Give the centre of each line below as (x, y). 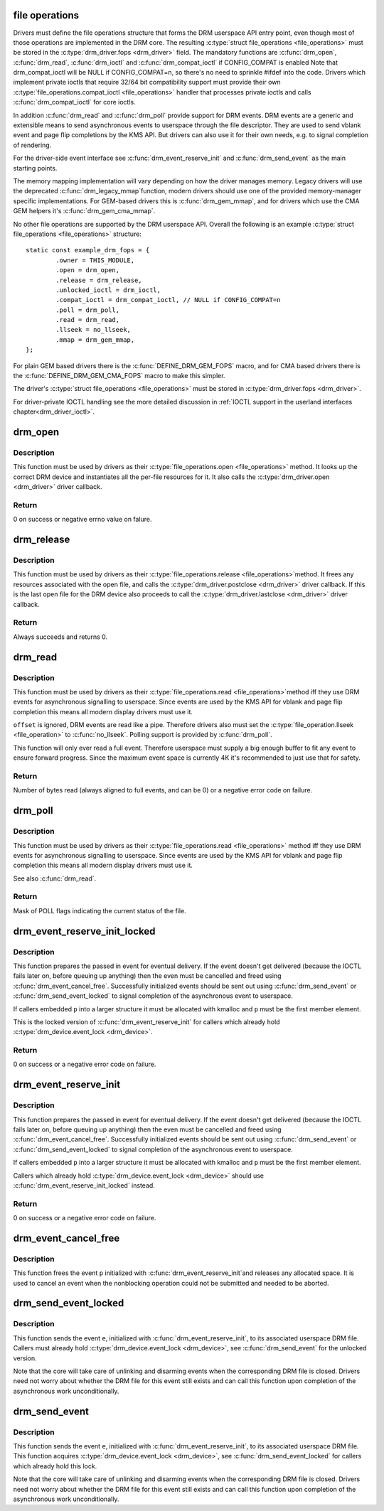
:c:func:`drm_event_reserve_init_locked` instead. (84, 1185)
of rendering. (32, 145)
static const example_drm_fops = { (88, 250)
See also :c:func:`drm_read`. (55, 878)
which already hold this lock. (55, 1466)
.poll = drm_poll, (88, 310)
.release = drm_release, (99, 280)
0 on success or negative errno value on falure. (82, 520)
